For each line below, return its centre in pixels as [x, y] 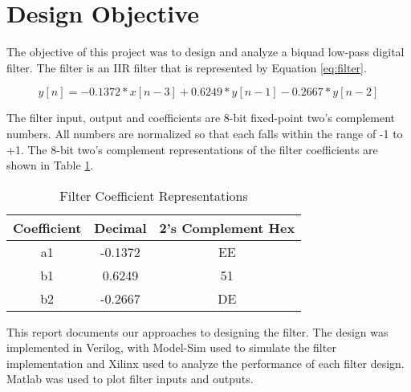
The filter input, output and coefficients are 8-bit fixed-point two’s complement [201, 118]
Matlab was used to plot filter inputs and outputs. [130, 379]
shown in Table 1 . [50, 165]
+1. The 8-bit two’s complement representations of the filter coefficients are [192, 149]
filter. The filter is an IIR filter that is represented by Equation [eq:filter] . [187, 67]
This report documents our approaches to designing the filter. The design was [197, 331]
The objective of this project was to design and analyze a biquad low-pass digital [205, 52]
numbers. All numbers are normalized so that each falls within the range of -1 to [205, 133]
